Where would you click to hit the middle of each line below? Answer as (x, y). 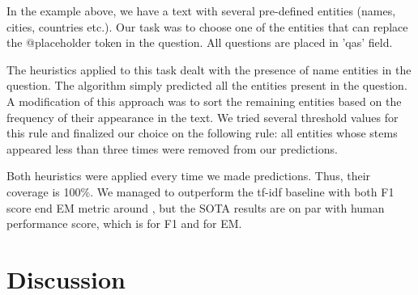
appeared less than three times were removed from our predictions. (172, 148)
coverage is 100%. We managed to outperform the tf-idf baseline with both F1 (200, 191)
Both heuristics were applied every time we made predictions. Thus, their (189, 176)
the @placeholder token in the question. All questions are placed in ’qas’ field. (200, 42)
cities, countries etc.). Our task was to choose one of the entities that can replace (207, 26)
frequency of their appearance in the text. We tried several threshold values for (203, 117)
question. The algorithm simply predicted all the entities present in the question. (207, 85)
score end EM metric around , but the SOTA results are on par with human (196, 207)
